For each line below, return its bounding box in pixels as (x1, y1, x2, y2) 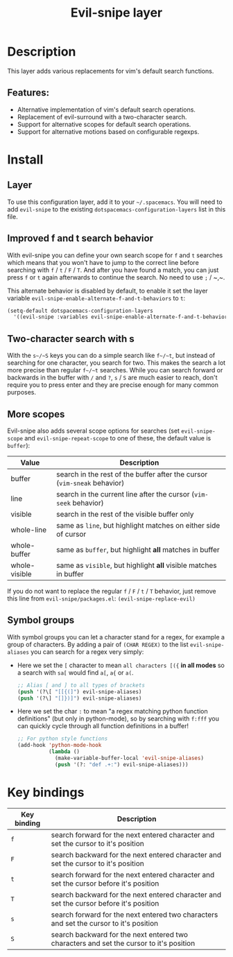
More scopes (7, 408, 65, 420)
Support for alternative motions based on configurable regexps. (17, 127, 200, 136)
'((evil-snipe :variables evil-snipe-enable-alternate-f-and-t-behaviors (13, 313, 231, 320)
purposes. (7, 388, 37, 397)
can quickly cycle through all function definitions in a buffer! (17, 722, 189, 730)
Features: (7, 87, 50, 98)
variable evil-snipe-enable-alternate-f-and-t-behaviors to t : (7, 293, 186, 302)
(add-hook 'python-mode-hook (17, 742, 102, 749)
